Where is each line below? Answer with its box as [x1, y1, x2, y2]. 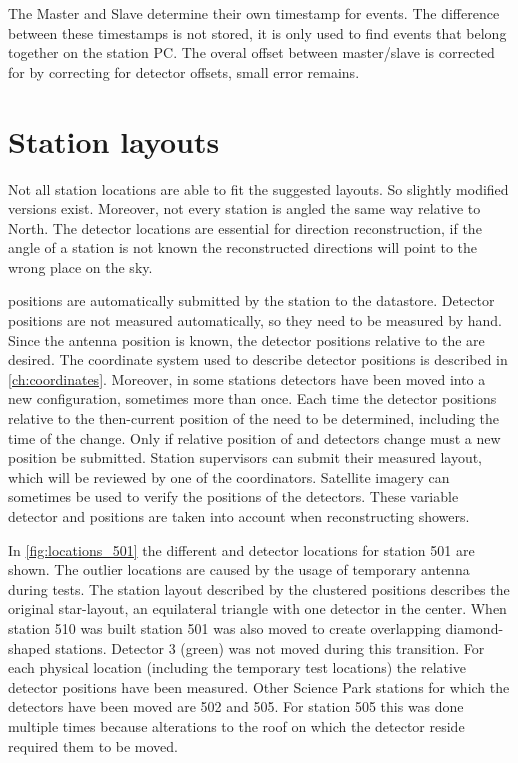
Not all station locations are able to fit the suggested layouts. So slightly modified [8, 178, 509, 199]
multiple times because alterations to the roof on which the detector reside [8, 715, 465, 736]
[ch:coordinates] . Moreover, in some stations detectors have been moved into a [8, 368, 486, 389]
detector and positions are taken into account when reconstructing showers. [8, 506, 470, 526]
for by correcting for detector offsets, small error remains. [8, 61, 360, 82]
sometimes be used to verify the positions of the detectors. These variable [8, 486, 459, 507]
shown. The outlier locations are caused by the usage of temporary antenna [8, 559, 470, 580]
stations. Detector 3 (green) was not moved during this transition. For [55, 637, 485, 658]
